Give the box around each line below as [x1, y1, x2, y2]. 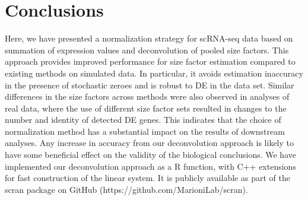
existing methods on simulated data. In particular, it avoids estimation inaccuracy [5, 66, 303, 79]
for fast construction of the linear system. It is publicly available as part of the [5, 172, 290, 184]
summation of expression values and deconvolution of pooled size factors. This [5, 43, 289, 56]
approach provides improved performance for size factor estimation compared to [5, 55, 296, 68]
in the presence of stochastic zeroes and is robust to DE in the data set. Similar [5, 78, 294, 91]
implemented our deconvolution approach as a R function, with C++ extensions [5, 160, 296, 172]
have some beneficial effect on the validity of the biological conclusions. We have [5, 148, 296, 161]
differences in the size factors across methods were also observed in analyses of [5, 90, 290, 103]
